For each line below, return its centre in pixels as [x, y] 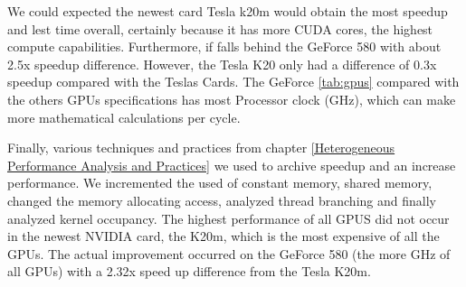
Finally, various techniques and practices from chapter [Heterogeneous [201, 148]
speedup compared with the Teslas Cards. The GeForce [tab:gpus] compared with [233, 82]
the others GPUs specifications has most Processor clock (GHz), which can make [232, 99]
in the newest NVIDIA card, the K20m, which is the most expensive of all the [223, 236]
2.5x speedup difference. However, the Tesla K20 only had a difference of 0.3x [222, 64]
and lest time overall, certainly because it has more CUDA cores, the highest [220, 28]
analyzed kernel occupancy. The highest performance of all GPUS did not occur [228, 218]
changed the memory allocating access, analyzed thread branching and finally [222, 200]
